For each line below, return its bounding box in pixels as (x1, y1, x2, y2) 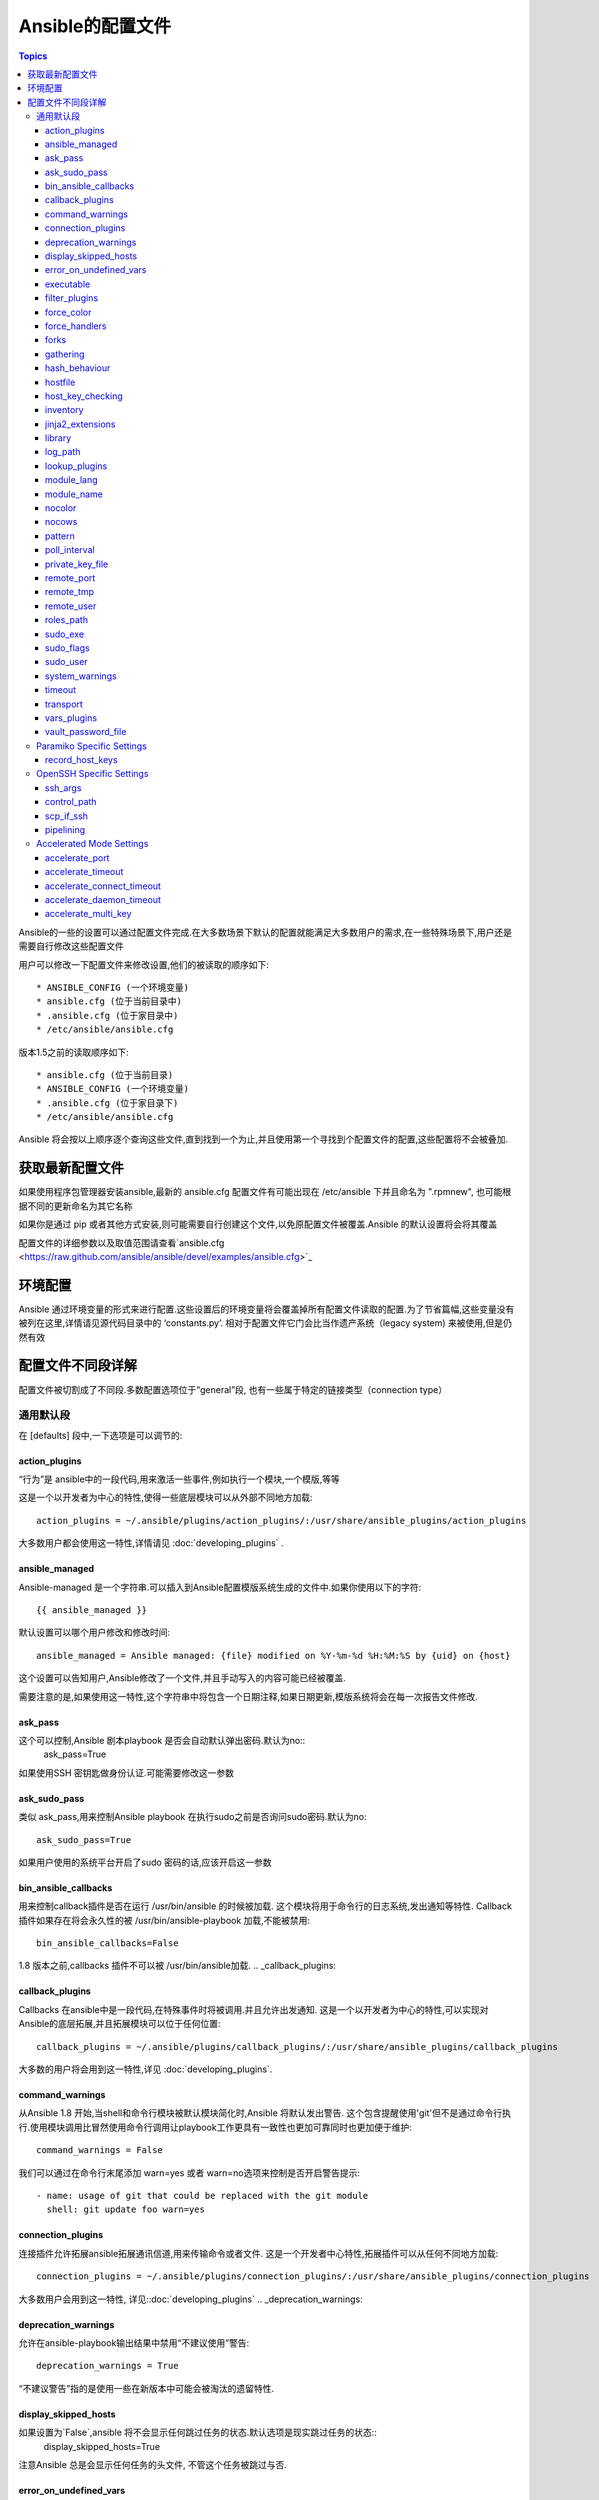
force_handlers (45, 320, 107, 332)
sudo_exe (45, 628, 85, 640)
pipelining (45, 824, 85, 836)
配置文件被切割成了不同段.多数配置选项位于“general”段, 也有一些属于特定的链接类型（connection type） (18, 1383, 448, 1395)
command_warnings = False (36, 2145, 164, 2156)
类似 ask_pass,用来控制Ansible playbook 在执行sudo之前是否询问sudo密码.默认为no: (18, 1811, 367, 1823)
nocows (45, 516, 78, 528)
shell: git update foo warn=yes (46, 2204, 205, 2215)
